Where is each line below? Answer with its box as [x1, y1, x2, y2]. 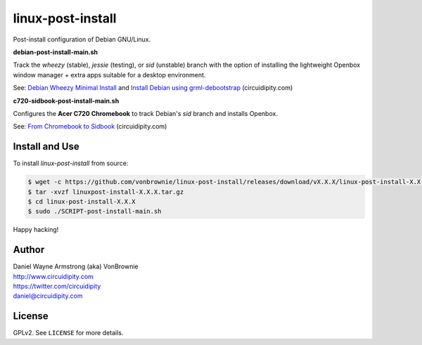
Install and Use [13, 141, 80, 152]
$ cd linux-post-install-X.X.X [27, 197, 136, 205]
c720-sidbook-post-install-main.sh [13, 96, 120, 105]
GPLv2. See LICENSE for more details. [13, 329, 124, 337]
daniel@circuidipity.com [13, 292, 83, 300]
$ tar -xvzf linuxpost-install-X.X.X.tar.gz [27, 188, 184, 196]
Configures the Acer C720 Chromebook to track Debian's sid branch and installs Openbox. [13, 109, 278, 117]
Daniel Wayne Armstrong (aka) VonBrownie [13, 262, 139, 271]
